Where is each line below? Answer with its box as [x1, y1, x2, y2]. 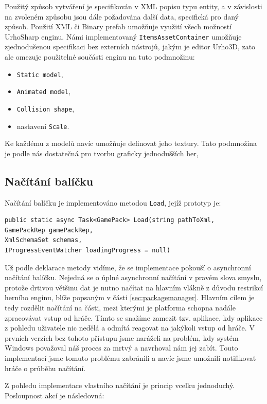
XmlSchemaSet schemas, [5, 236, 82, 244]
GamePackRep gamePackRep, [5, 226, 93, 234]
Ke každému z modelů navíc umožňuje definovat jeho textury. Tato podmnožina [5, 138, 257, 149]
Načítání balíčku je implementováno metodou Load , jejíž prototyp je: [5, 197, 221, 208]
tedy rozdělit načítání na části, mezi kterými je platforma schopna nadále [5, 302, 236, 313]
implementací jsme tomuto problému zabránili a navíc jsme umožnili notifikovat [5, 353, 256, 363]
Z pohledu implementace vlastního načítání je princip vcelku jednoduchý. [5, 380, 235, 391]
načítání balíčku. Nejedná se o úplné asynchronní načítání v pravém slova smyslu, [5, 272, 262, 283]
